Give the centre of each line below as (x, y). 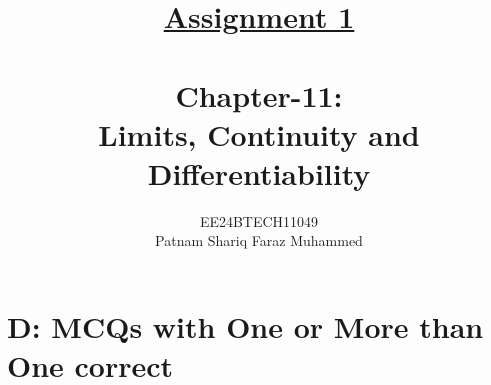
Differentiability (259, 172)
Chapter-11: (259, 94)
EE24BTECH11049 (259, 220)
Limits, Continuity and (259, 133)
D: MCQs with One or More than (245, 326)
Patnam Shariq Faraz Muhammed (259, 240)
